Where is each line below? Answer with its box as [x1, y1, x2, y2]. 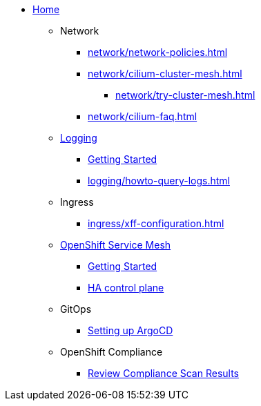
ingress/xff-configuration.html [88, 217, 224, 229]
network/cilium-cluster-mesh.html [88, 68, 242, 79]
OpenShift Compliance [60, 346, 163, 358]
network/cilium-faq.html [88, 110, 197, 122]
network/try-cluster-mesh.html [115, 89, 255, 101]
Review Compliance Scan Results [88, 367, 239, 379]
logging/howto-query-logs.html [88, 175, 230, 186]
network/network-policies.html [88, 46, 228, 58]
